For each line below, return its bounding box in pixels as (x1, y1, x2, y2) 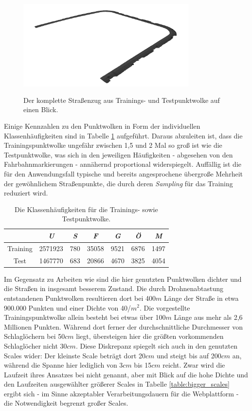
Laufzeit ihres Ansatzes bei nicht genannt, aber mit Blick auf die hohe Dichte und (4, 369, 248, 379)
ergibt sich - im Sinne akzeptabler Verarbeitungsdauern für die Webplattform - (4, 388, 239, 398)
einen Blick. (23, 104, 58, 115)
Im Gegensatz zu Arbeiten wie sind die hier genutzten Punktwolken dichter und (4, 274, 242, 284)
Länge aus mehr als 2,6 (174, 312, 243, 322)
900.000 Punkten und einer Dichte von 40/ (4, 302, 131, 313)
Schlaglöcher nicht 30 (4, 340, 67, 351)
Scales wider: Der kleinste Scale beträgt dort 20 (4, 350, 145, 360)
